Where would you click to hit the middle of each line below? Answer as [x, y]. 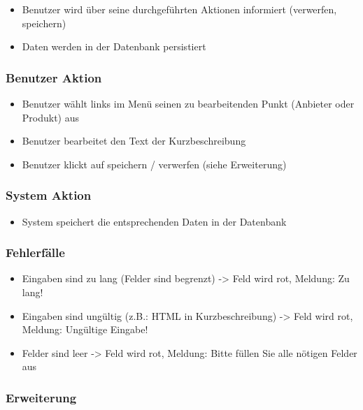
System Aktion [49, 195]
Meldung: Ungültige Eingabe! [85, 329]
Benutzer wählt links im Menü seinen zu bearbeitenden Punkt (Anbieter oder [188, 103]
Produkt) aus [51, 117]
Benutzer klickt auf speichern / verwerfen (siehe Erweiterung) [154, 164]
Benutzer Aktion [54, 77]
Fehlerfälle [35, 252]
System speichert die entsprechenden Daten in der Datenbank [154, 221]
